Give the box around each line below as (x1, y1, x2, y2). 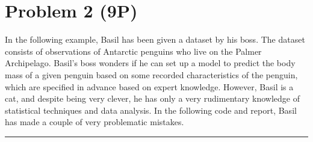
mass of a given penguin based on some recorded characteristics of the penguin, (5, 68, 298, 81)
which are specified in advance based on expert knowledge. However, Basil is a (5, 80, 294, 93)
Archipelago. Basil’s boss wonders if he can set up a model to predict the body (5, 57, 296, 69)
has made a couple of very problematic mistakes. (5, 116, 184, 128)
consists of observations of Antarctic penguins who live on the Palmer (5, 45, 262, 57)
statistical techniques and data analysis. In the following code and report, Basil (5, 103, 297, 116)
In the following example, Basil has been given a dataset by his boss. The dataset (5, 33, 305, 46)
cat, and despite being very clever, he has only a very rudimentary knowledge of (5, 92, 300, 105)
